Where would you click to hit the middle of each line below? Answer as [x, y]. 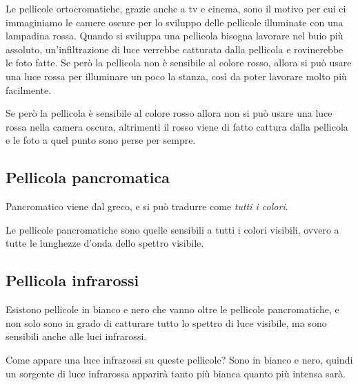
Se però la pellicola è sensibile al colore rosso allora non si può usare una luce [169, 113]
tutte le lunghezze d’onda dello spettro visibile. [105, 243]
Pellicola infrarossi [72, 280]
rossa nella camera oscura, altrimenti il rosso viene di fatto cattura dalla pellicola [177, 126]
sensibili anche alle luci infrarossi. [76, 336]
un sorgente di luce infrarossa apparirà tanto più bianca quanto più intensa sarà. [176, 373]
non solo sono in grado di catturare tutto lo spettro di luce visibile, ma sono [166, 322]
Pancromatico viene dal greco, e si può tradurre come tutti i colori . [147, 206]
